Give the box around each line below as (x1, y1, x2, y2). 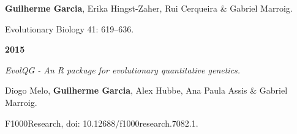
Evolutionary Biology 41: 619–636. (5, 22, 134, 35)
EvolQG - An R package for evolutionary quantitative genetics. (5, 63, 241, 76)
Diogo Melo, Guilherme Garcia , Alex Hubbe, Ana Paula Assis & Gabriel (5, 84, 288, 97)
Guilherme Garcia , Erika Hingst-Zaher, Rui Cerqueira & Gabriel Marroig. (5, 2, 293, 14)
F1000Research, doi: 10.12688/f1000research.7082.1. (5, 116, 198, 129)
